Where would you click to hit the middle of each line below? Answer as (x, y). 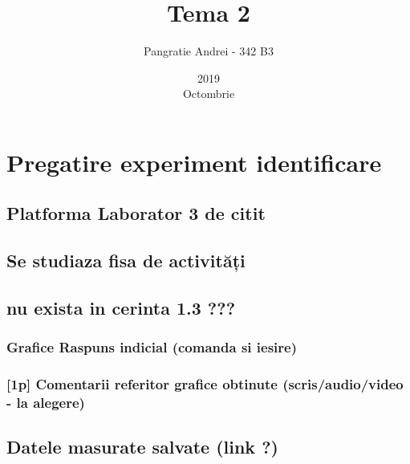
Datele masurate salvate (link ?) (142, 447)
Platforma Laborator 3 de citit (136, 213)
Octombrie (209, 94)
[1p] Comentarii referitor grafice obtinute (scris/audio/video (205, 384)
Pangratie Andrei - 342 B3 (209, 51)
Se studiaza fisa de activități (126, 260)
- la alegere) (46, 403)
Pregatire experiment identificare (194, 162)
